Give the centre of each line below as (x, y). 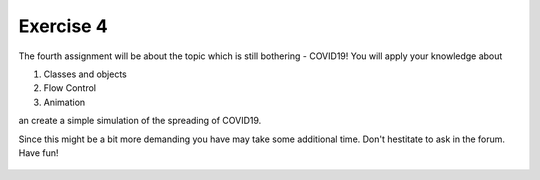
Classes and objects (85, 74)
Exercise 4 (63, 26)
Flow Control (70, 88)
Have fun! (38, 152)
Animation (64, 102)
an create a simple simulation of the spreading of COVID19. (140, 121)
